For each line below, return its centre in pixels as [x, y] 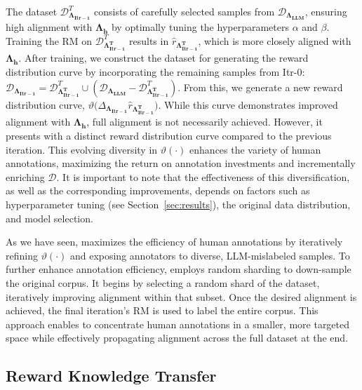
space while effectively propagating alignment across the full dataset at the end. [177, 338]
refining [22, 255]
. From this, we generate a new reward [260, 87]
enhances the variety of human [255, 149]
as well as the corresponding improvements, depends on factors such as [158, 190]
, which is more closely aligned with [275, 40]
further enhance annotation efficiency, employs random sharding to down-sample [179, 269]
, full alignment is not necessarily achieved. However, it [205, 122]
